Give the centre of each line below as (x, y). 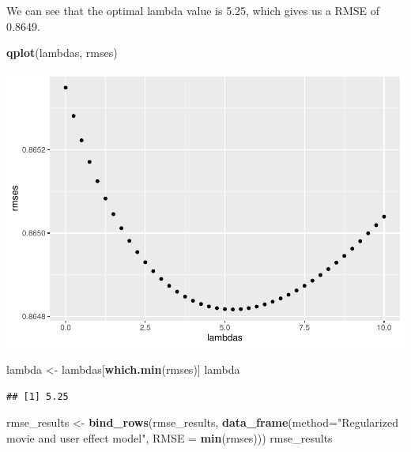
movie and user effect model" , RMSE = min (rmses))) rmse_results (170, 438)
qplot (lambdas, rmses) (62, 53)
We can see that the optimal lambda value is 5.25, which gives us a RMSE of (193, 10)
